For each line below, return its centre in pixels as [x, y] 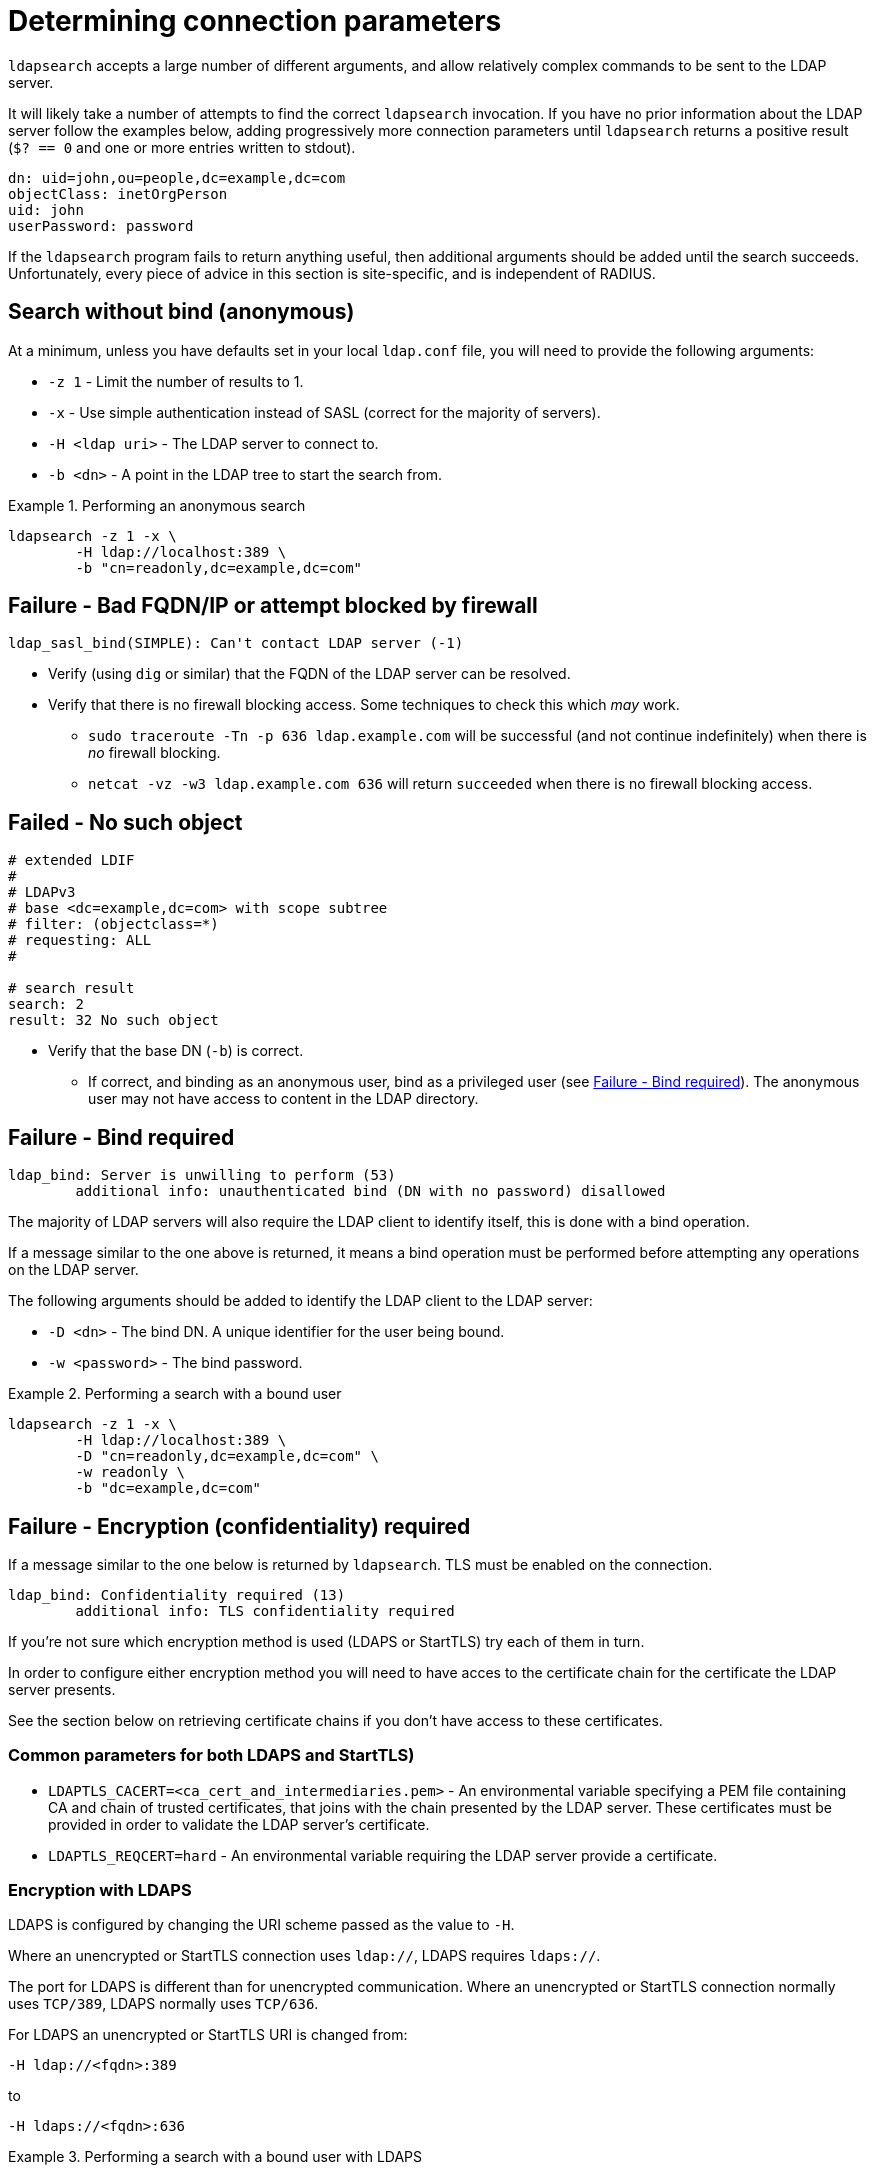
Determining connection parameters [255, 21]
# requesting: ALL [80, 940]
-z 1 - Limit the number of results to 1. [176, 381]
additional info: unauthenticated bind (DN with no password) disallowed [370, 1191]
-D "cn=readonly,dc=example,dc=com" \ [227, 1456]
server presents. [62, 1689]
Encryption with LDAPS [100, 1890]
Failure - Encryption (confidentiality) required [239, 1526]
